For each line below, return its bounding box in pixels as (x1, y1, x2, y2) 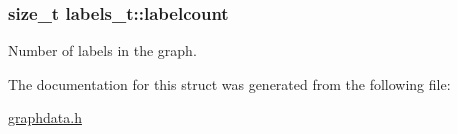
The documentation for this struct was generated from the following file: (8, 73, 451, 94)
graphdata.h (8, 107, 82, 128)
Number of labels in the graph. (8, 40, 197, 61)
